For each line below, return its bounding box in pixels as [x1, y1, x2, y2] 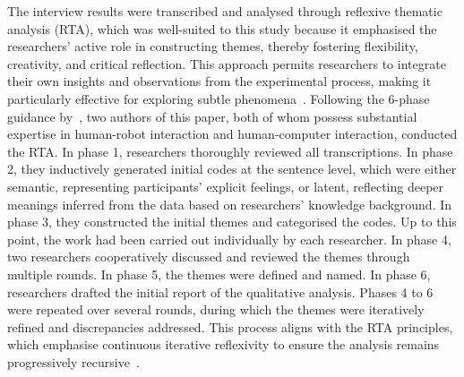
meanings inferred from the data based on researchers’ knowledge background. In [7, 194, 452, 213]
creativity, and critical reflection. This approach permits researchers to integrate [7, 54, 446, 73]
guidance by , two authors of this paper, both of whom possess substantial [7, 107, 417, 125]
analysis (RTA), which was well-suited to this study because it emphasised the [7, 19, 437, 38]
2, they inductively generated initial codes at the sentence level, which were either [7, 159, 457, 178]
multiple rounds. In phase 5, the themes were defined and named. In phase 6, [7, 264, 431, 283]
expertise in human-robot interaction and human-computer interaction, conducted [7, 124, 458, 143]
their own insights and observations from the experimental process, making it [7, 72, 432, 90]
